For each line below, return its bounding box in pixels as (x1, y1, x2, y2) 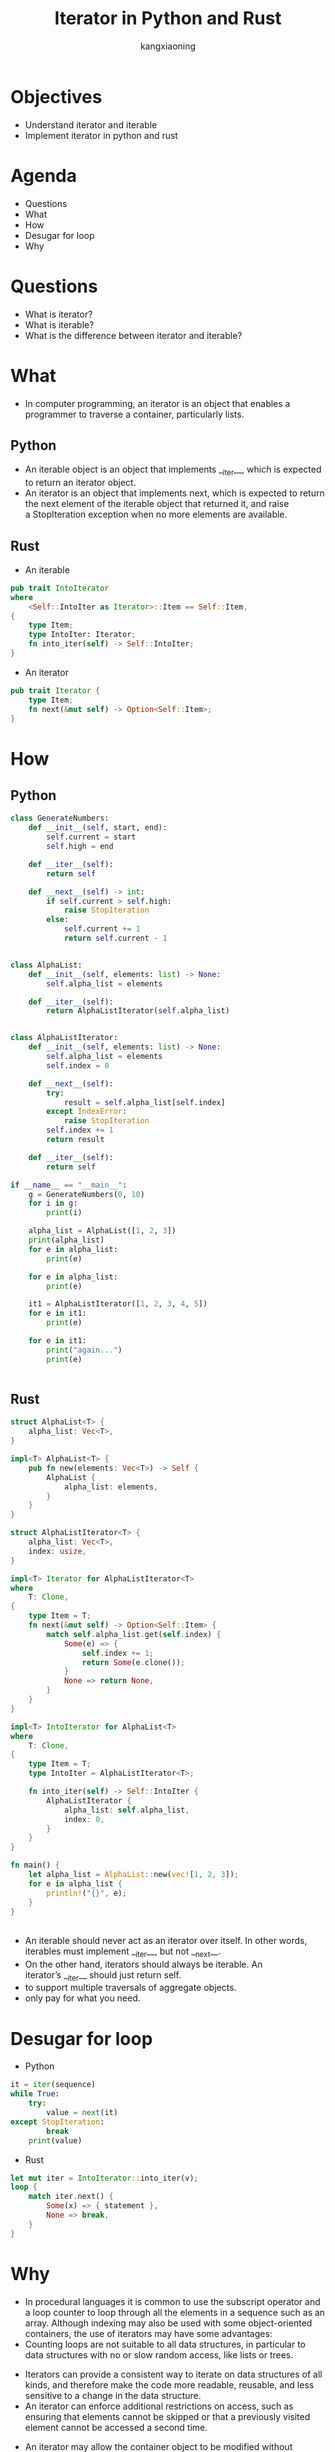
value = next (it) (46, 2108, 118, 2118)
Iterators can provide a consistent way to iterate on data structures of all (24, 2368, 323, 2380)
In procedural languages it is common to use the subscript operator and (24, 2295, 321, 2307)
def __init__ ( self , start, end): (28, 823, 168, 833)
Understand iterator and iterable (24, 118, 158, 131)
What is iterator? (24, 308, 93, 320)
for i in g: (28, 1198, 78, 1209)
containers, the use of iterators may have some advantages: (24, 2327, 273, 2339)
